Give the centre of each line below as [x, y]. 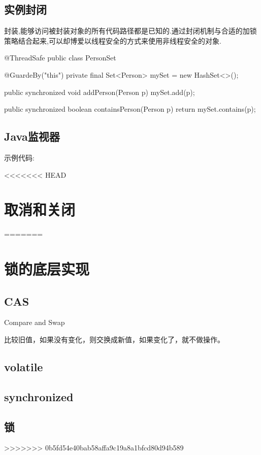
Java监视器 [32, 136]
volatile [24, 367]
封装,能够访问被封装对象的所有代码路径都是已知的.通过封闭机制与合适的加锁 [130, 31]
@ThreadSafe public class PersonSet [60, 58]
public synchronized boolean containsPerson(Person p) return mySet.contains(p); [130, 109]
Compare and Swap [35, 322]
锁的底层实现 [47, 269]
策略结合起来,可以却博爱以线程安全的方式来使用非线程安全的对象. [113, 40]
